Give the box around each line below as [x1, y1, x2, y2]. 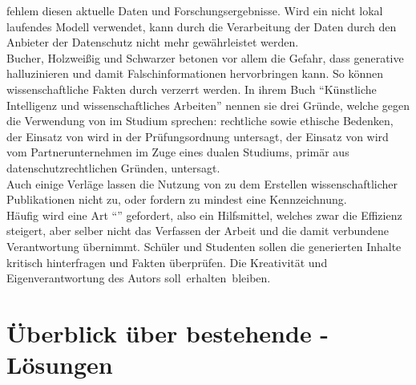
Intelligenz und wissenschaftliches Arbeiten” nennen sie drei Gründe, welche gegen [6, 96, 410, 113]
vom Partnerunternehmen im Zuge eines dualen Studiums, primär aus [6, 144, 349, 160]
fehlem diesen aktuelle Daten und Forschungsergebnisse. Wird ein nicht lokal [6, 2, 383, 18]
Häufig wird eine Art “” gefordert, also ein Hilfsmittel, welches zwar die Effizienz [6, 206, 402, 223]
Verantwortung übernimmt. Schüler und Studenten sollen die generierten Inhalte [6, 237, 402, 254]
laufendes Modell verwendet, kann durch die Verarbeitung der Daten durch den [6, 18, 397, 34]
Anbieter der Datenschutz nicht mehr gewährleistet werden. [6, 34, 299, 51]
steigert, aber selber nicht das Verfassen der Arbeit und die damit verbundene [6, 222, 390, 239]
